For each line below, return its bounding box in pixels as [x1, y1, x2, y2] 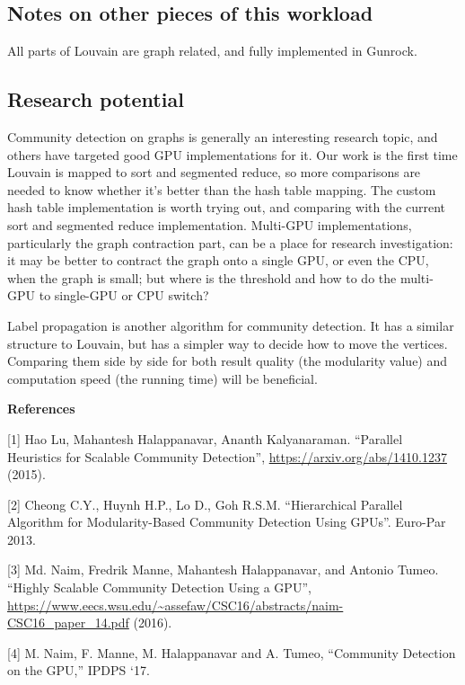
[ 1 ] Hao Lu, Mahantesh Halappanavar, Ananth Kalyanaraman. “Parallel [7, 429, 403, 448]
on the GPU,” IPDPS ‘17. [7, 661, 150, 680]
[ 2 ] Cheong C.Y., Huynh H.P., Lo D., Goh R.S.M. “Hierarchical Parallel [7, 494, 403, 513]
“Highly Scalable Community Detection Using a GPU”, [7, 578, 311, 597]
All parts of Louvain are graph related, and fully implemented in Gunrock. [7, 41, 417, 60]
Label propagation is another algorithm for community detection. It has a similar [7, 316, 454, 334]
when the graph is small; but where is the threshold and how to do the [7, 268, 397, 287]
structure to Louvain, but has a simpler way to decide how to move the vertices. [7, 334, 448, 352]
